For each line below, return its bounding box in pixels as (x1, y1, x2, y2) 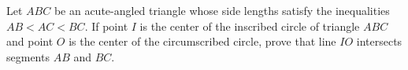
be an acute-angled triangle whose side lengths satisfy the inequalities (54, 2, 390, 18)
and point (6, 33, 54, 50)
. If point (84, 17, 128, 34)
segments (6, 48, 50, 64)
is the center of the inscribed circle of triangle (139, 17, 360, 34)
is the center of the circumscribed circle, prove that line (69, 33, 336, 50)
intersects (356, 33, 402, 50)
